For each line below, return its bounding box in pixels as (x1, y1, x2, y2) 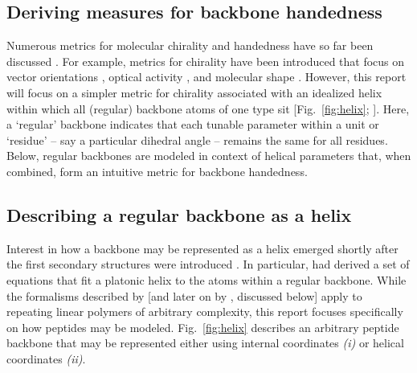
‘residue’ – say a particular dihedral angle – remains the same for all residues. (6, 131, 388, 148)
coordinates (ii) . (6, 350, 86, 367)
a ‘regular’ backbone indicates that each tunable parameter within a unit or (6, 116, 379, 133)
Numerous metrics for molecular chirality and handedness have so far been (6, 37, 374, 54)
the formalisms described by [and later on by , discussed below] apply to (6, 287, 362, 304)
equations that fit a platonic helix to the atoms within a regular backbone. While (6, 271, 407, 288)
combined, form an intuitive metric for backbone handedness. (6, 162, 308, 179)
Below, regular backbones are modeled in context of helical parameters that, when (6, 147, 411, 164)
